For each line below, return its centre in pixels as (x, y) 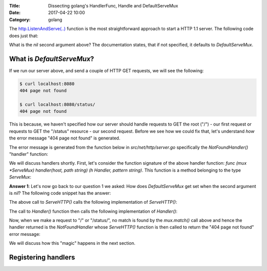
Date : (15, 13)
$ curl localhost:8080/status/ (58, 105)
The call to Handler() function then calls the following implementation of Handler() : (93, 211)
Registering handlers (42, 257)
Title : (15, 6)
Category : (20, 19)
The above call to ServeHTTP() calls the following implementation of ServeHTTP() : (93, 202)
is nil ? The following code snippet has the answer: (60, 193)
